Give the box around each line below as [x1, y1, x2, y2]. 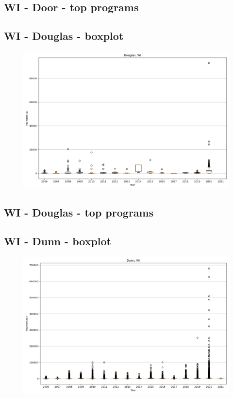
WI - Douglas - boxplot [4, 28, 124, 43]
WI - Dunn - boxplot [4, 234, 111, 249]
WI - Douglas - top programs [4, 205, 154, 220]
